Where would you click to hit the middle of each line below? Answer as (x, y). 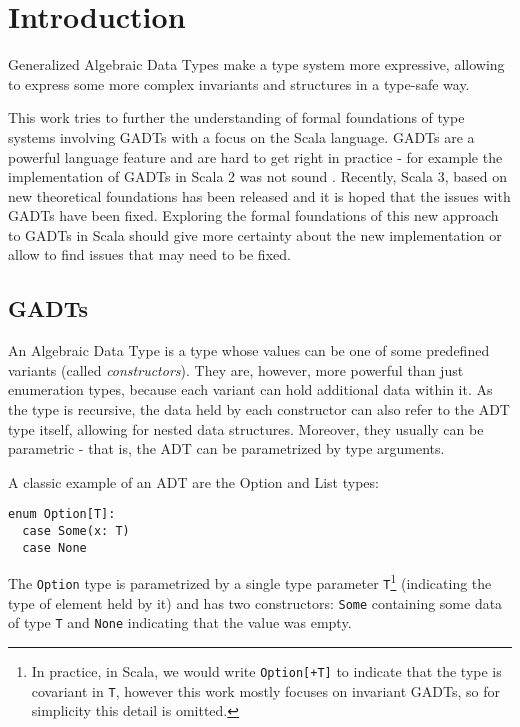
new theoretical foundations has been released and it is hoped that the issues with (259, 195)
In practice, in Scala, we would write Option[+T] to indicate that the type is (266, 671)
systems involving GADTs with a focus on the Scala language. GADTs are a (241, 136)
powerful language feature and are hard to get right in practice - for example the (255, 156)
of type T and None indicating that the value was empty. (180, 622)
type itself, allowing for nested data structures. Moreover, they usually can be (246, 428)
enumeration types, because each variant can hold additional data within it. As (250, 389)
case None (54, 547)
